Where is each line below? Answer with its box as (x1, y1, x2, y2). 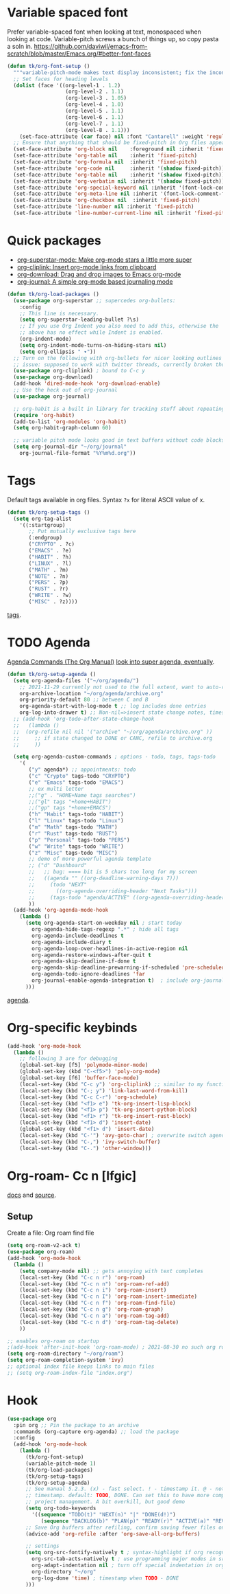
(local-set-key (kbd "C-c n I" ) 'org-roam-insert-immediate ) (19, 1293, 197, 1300)
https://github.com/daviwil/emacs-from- (34, 42, 148, 50)
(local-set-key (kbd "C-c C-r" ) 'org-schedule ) (19, 1094, 157, 1101)
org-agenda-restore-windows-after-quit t (31, 952, 152, 958)
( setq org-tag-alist (13, 515, 72, 522)
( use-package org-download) (13, 374, 94, 381)
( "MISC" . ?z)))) (28, 598, 78, 605)
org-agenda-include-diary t (31, 939, 112, 945)
